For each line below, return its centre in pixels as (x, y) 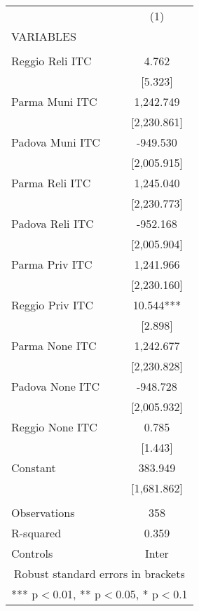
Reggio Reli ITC (52, 61)
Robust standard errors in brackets (99, 573)
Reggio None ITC (54, 427)
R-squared (36, 533)
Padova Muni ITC (56, 142)
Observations (43, 512)
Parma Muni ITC (54, 101)
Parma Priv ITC (52, 264)
